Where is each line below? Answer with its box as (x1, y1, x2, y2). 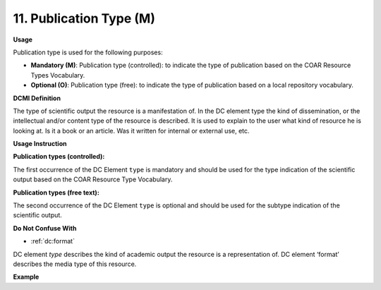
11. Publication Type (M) (13, 11, 155, 26)
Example (13, 272, 40, 282)
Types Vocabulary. (30, 71, 85, 79)
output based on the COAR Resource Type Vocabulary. (13, 175, 173, 183)
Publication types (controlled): (13, 152, 105, 161)
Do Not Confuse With (13, 224, 77, 232)
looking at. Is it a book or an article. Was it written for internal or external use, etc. (13, 126, 250, 135)
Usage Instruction (13, 140, 67, 148)
